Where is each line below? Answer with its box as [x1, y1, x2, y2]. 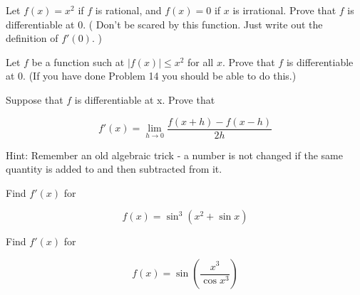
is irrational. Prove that [232, 3, 336, 17]
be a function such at [31, 54, 125, 69]
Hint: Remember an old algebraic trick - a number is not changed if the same [6, 147, 343, 162]
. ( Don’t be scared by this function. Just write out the [83, 16, 323, 31]
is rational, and [95, 3, 162, 17]
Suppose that [6, 92, 63, 107]
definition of [6, 31, 58, 45]
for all [187, 54, 214, 69]
